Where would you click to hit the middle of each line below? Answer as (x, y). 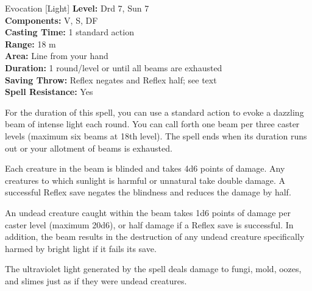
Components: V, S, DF (51, 20)
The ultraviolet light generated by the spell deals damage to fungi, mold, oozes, (153, 269)
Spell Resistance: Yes (49, 92)
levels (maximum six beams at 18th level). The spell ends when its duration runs (156, 135)
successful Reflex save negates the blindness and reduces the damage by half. (148, 192)
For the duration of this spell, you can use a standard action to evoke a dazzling (154, 112)
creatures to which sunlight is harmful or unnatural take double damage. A (145, 180)
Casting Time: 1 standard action (69, 32)
